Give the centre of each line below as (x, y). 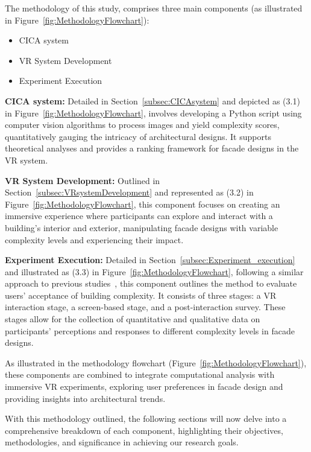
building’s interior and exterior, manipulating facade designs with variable (142, 227)
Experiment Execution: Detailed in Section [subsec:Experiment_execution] (150, 260)
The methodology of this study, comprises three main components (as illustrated (154, 8)
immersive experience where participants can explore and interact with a (139, 216)
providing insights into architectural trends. (85, 398)
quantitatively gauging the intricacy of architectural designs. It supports (138, 136)
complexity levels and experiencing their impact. (94, 239)
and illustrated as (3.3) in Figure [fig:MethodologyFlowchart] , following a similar (154, 271)
